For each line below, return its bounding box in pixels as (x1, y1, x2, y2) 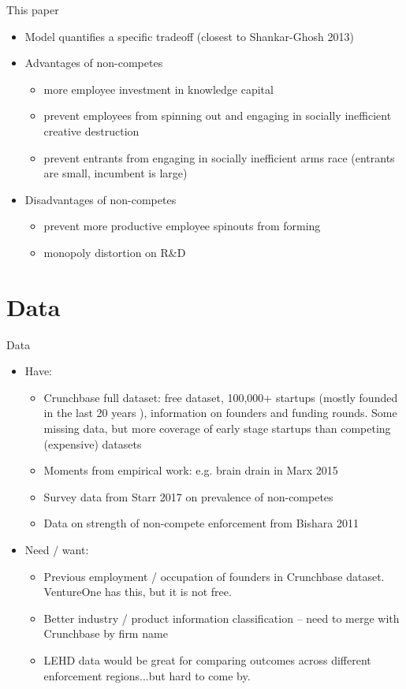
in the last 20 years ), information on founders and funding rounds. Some (43, 404, 397, 421)
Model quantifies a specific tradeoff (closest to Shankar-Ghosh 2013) (24, 28, 354, 44)
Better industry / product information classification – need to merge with (43, 609, 400, 626)
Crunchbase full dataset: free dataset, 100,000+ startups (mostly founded (43, 389, 398, 405)
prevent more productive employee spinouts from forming (43, 218, 321, 234)
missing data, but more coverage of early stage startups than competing (43, 420, 391, 437)
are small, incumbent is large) (43, 165, 188, 181)
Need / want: (24, 542, 89, 557)
